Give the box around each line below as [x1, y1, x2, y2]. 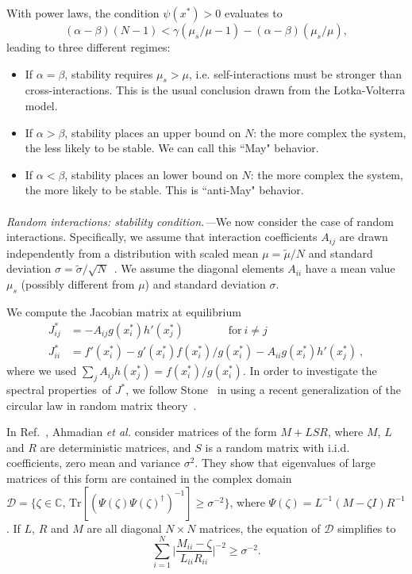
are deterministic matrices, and [40, 438, 191, 455]
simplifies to [337, 519, 396, 536]
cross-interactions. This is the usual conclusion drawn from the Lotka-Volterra [25, 82, 406, 98]
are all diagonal [87, 519, 162, 536]
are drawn [339, 228, 388, 245]
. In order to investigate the [242, 362, 377, 379]
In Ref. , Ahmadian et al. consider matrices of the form [6, 423, 277, 440]
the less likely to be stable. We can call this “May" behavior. [25, 140, 319, 156]
